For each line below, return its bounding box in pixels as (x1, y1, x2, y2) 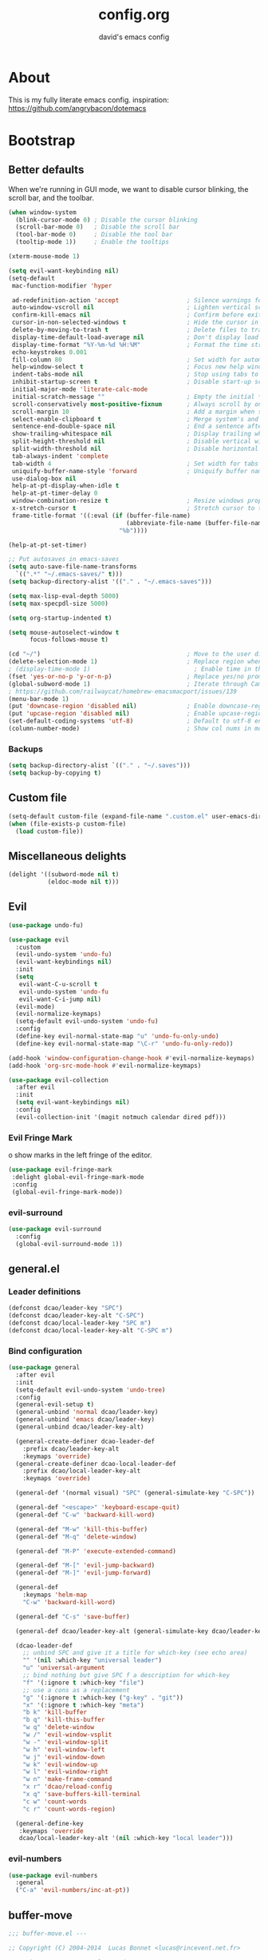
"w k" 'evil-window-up (22, 1760, 98, 1768)
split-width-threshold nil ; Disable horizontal (11, 445, 259, 453)
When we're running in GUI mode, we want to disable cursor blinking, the (8, 184, 249, 193)
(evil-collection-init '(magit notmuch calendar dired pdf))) (15, 1113, 227, 1121)
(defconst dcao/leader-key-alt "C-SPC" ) (8, 1312, 145, 1320)
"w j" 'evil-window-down (22, 1753, 105, 1761)
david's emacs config (98, 32, 170, 42)
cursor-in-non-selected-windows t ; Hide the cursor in (11, 318, 259, 327)
